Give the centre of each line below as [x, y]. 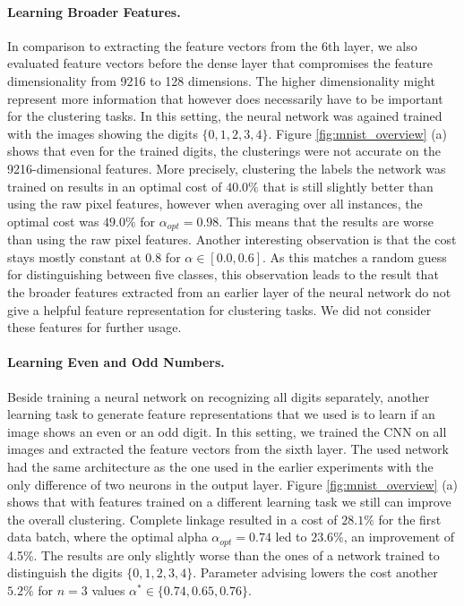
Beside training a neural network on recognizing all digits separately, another [219, 396]
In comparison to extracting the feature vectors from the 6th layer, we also [212, 45]
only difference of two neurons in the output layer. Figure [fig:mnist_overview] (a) [233, 484]
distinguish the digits [65, 572]
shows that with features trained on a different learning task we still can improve [229, 502]
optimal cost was [53, 221]
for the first [410, 519]
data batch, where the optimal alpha [107, 537]
